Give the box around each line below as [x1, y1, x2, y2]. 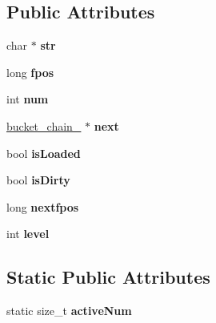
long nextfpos [6, 198, 79, 215]
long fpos [6, 63, 54, 80]
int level [6, 225, 50, 242]
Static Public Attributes [6, 264, 210, 289]
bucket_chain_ [6, 117, 82, 134]
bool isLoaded [6, 144, 81, 161]
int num [6, 91, 49, 107]
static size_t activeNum [6, 302, 132, 319]
